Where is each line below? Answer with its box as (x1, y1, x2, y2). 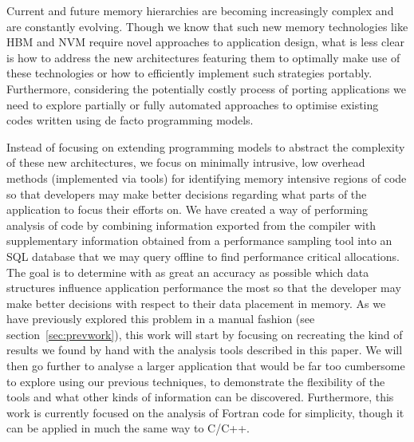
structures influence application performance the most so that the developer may (6, 279, 401, 296)
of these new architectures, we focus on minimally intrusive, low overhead (6, 154, 365, 171)
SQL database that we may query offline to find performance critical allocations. (6, 247, 400, 264)
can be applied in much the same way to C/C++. (6, 420, 250, 436)
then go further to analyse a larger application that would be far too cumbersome (6, 357, 405, 374)
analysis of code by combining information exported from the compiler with (6, 216, 377, 233)
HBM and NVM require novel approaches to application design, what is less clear (6, 34, 404, 50)
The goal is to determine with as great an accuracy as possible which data (6, 263, 369, 280)
